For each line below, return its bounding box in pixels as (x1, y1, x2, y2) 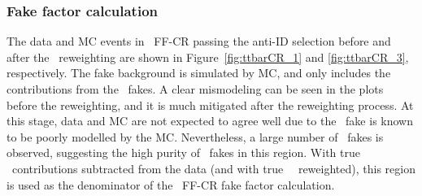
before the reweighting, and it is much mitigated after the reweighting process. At (7, 96, 414, 113)
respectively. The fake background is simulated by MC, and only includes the (7, 64, 391, 81)
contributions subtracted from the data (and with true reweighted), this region (11, 159, 415, 176)
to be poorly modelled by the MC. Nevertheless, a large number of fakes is (7, 128, 384, 145)
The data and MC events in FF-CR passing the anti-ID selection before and (7, 33, 391, 50)
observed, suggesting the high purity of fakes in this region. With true (7, 144, 360, 161)
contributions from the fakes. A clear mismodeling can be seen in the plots (7, 81, 384, 97)
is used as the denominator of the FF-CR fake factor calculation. (7, 176, 335, 193)
